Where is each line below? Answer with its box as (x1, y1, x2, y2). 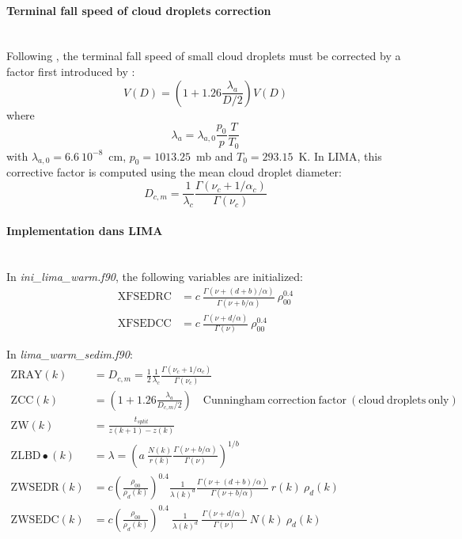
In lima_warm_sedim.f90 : (6, 346, 133, 362)
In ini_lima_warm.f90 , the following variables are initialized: (6, 268, 303, 284)
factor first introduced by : (6, 63, 135, 79)
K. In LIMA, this (298, 147, 382, 164)
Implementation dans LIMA (6, 222, 163, 238)
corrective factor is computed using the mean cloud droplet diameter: (6, 164, 342, 180)
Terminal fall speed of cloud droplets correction (6, 2, 271, 18)
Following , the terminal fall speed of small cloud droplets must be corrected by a (6, 47, 401, 64)
